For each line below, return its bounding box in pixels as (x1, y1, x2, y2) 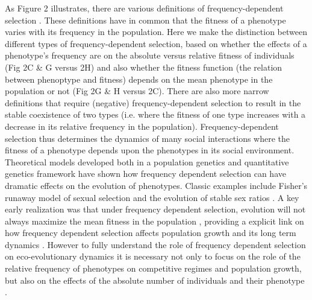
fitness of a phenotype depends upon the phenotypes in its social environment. (5, 144, 295, 156)
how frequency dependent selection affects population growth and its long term (5, 226, 296, 239)
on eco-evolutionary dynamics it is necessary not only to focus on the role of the (5, 250, 301, 263)
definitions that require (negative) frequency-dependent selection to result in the (5, 96, 301, 109)
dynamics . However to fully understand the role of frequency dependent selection (5, 238, 306, 251)
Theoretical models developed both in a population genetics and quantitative (5, 155, 289, 168)
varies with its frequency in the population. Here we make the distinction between (5, 25, 307, 38)
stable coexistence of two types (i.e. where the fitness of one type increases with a (5, 108, 306, 121)
